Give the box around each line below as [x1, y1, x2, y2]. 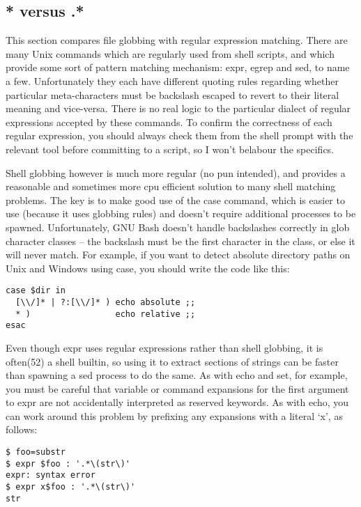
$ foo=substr [6, 447, 66, 458]
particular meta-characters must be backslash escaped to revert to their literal [6, 87, 339, 102]
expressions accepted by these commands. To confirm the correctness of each [6, 114, 332, 129]
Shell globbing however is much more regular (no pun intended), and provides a [6, 165, 346, 180]
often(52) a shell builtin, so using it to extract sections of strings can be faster [6, 354, 339, 368]
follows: [6, 422, 38, 437]
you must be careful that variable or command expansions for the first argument [6, 381, 349, 396]
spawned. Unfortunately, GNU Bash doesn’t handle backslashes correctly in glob [6, 219, 350, 234]
